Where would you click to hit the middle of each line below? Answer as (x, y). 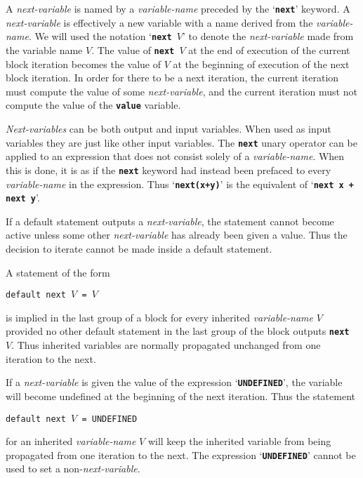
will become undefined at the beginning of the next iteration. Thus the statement (180, 396)
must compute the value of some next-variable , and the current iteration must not (181, 91)
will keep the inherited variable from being (239, 441)
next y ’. (23, 198)
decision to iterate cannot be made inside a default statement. (139, 248)
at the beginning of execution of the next (261, 64)
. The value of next (133, 49)
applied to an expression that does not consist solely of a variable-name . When (175, 156)
